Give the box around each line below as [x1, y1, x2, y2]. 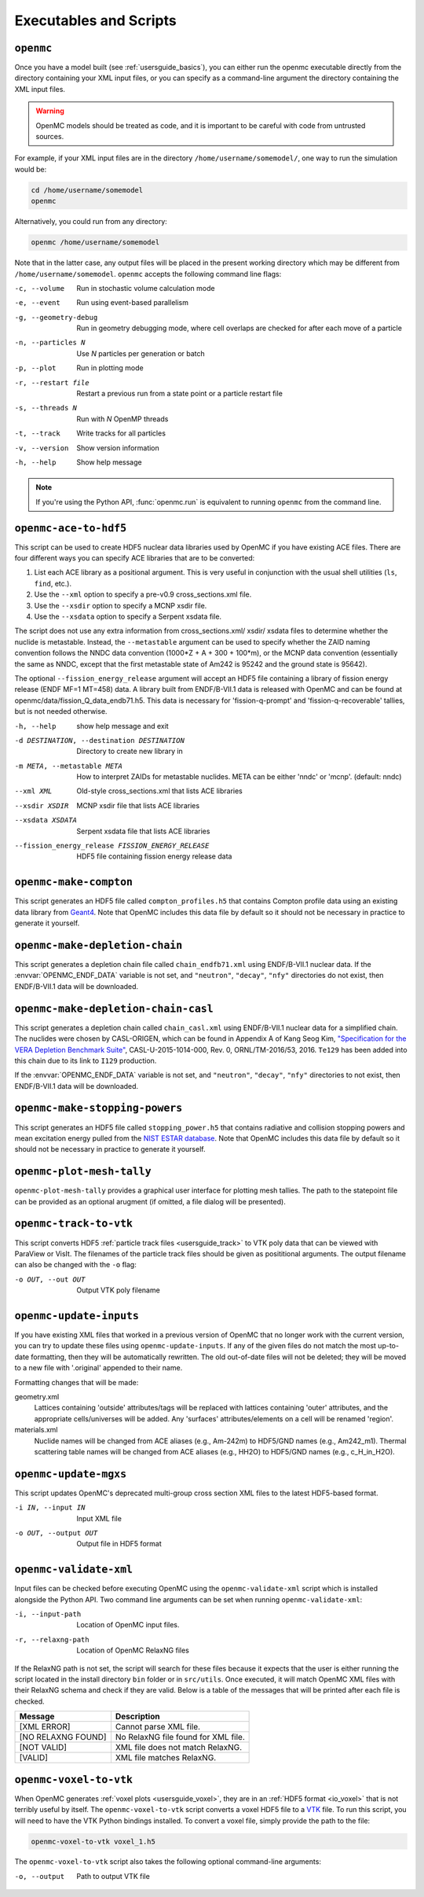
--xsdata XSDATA [14, 816, 78, 825]
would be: [14, 164, 47, 174]
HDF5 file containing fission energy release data [76, 851, 232, 861]
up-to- [378, 1341, 400, 1351]
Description [115, 1711, 160, 1722]
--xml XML [14, 787, 53, 796]
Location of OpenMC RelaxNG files [76, 1645, 190, 1655]
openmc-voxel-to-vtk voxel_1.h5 [31, 1836, 156, 1846]
